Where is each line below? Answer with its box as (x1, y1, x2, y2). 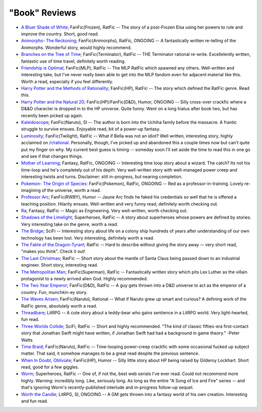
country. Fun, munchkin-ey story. (21, 289, 88, 295)
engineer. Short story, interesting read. (21, 262, 98, 268)
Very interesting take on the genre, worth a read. (21, 221, 118, 227)
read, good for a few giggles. (21, 364, 79, 370)
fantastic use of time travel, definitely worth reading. (21, 58, 126, 64)
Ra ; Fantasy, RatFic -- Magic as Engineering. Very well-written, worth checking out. (21, 208, 188, 214)
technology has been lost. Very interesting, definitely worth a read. (21, 235, 155, 240)
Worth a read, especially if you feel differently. (21, 78, 114, 85)
